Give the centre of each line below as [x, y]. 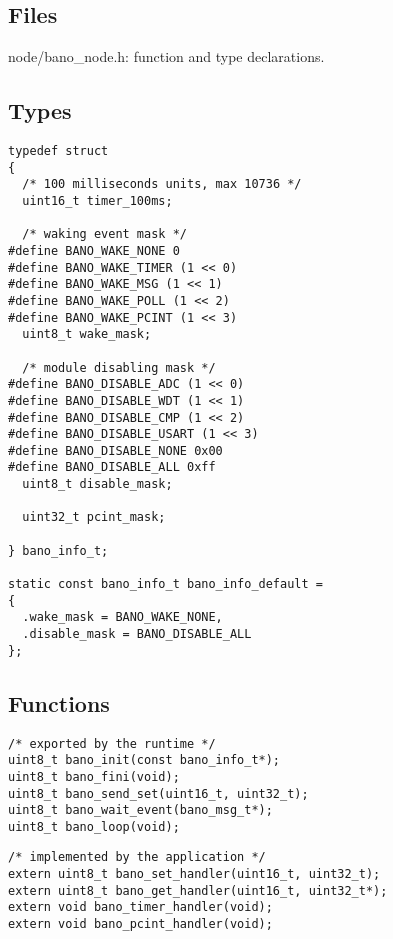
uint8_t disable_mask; [97, 484]
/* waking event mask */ [104, 234]
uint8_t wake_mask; [87, 334]
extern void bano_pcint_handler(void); [140, 924]
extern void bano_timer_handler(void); [140, 907]
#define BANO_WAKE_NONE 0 [94, 250]
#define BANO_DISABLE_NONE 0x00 [115, 450]
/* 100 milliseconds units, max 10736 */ [162, 184]
